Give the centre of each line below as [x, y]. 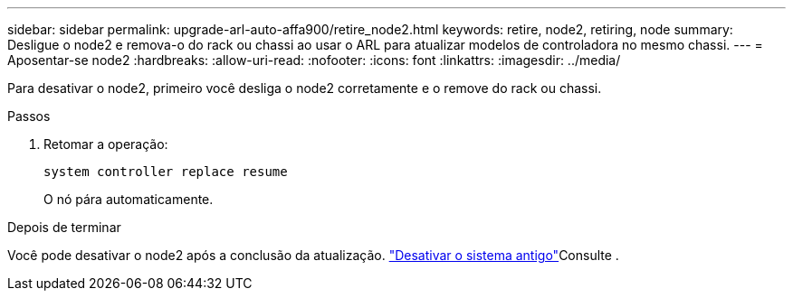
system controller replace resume [166, 172]
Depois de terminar [64, 227]
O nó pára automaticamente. [129, 199]
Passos [29, 116]
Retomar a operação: [106, 144]
